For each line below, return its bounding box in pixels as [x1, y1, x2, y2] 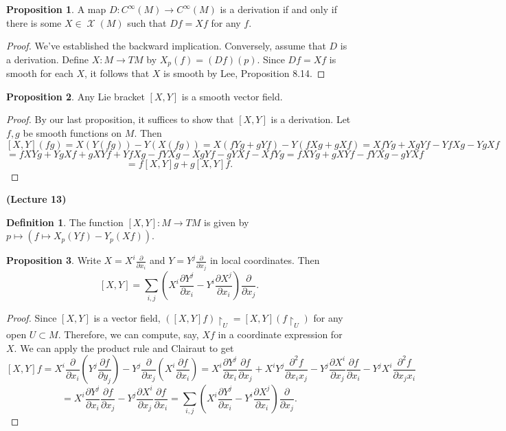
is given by [204, 214, 249, 229]
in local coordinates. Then [209, 253, 320, 267]
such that [127, 15, 167, 30]
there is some [6, 15, 62, 30]
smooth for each [6, 66, 73, 80]
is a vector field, [93, 310, 161, 324]
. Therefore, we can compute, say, [58, 327, 199, 341]
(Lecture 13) [6, 192, 67, 206]
